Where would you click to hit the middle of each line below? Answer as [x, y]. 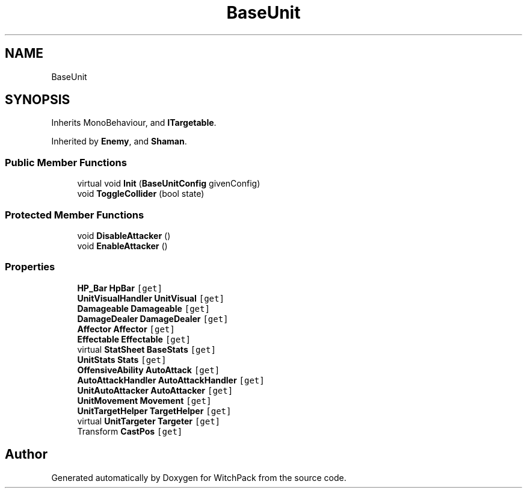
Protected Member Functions [75, 215]
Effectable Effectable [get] [134, 339]
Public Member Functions [66, 162]
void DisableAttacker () [124, 235]
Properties [30, 267]
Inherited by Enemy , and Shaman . [119, 141]
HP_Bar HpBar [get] [120, 288]
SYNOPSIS [38, 100]
